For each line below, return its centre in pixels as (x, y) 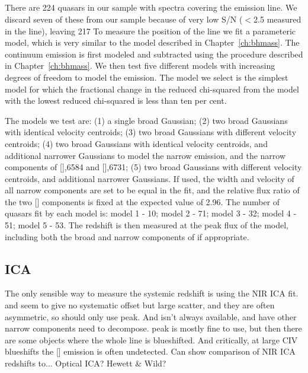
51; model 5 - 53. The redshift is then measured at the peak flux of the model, (147, 225)
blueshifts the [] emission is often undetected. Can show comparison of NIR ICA (150, 351)
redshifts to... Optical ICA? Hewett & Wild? (86, 363)
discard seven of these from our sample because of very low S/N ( (124, 19)
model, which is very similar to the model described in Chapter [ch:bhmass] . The (152, 42)
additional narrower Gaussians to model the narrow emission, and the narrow (145, 155)
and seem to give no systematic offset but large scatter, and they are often (140, 305)
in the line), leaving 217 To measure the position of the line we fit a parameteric (150, 31)
